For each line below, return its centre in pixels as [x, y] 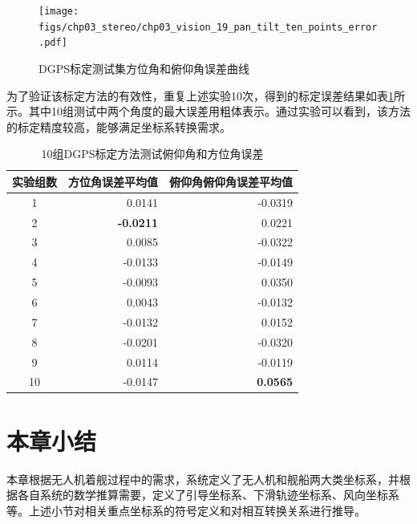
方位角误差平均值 [113, 181]
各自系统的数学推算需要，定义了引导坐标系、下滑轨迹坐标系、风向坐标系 [208, 495]
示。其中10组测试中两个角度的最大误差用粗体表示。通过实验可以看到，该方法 [208, 111]
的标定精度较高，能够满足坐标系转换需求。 [119, 126]
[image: [59, 11]
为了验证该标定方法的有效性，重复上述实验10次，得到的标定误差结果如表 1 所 [206, 95]
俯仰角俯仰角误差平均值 [231, 181]
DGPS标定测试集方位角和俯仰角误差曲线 [144, 68]
